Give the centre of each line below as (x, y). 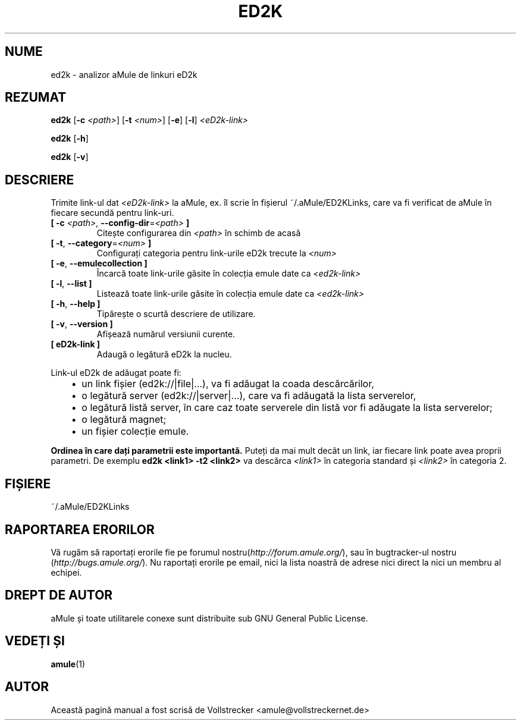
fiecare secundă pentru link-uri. (112, 213)
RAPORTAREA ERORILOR (80, 529)
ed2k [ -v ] (70, 157)
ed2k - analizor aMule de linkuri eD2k (124, 74)
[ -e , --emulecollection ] (99, 263)
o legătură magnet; (124, 420)
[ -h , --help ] (76, 304)
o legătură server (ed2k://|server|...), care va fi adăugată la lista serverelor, (249, 396)
